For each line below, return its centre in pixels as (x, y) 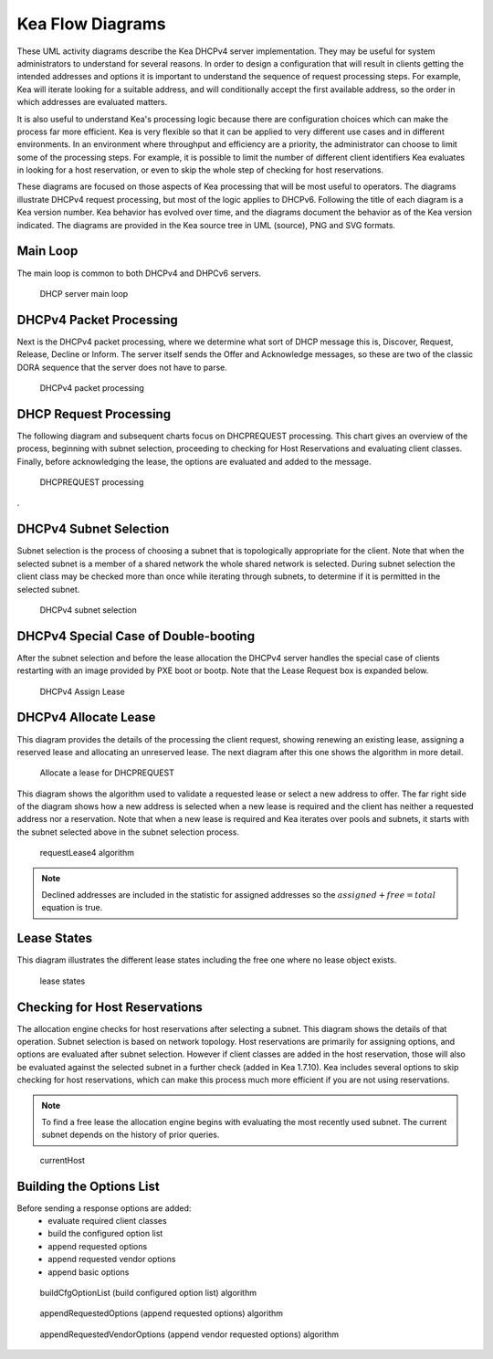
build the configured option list (105, 1234)
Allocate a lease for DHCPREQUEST (107, 773)
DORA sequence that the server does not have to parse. (122, 367)
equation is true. (72, 908)
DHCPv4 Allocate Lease (86, 717)
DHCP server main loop (84, 293)
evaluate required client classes (108, 1221)
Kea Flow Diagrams (91, 24)
